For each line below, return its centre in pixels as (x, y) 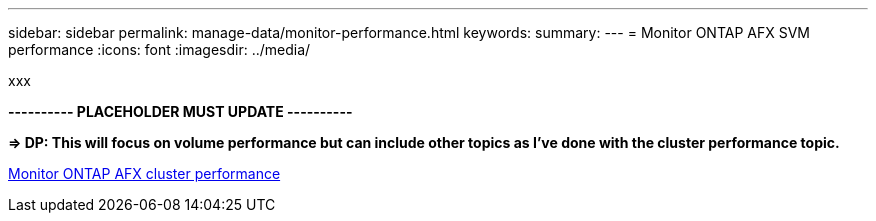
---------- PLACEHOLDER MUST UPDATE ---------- (180, 111)
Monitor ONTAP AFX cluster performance (144, 173)
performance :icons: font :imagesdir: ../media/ (159, 49)
